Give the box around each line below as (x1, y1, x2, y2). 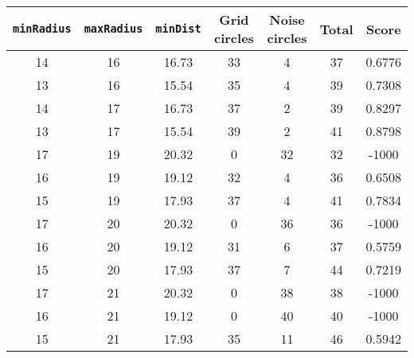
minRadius (13, 22, 72, 35)
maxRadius (84, 22, 143, 35)
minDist (155, 22, 201, 35)
